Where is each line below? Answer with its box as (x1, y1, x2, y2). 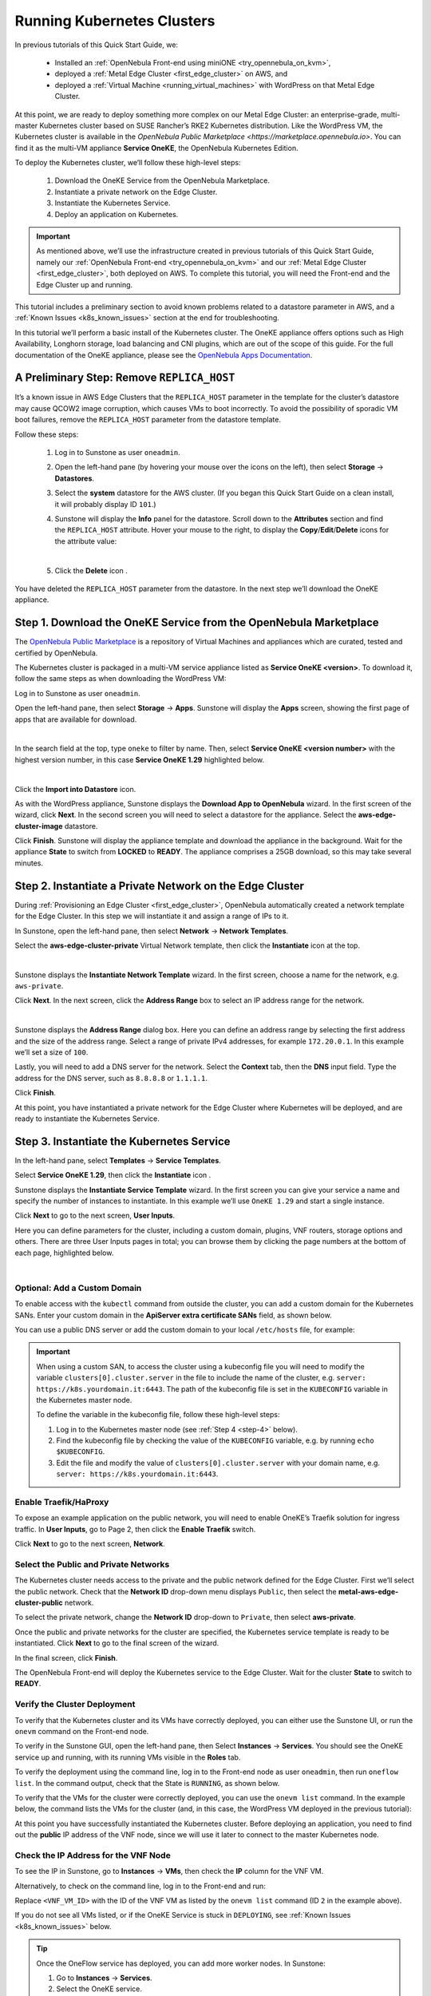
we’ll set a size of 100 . (14, 1048, 89, 1057)
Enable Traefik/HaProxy (14, 1497, 109, 1508)
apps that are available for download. (14, 715, 137, 724)
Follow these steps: (14, 430, 79, 439)
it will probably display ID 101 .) (54, 499, 156, 509)
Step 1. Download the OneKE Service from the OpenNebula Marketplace (14, 616, 379, 630)
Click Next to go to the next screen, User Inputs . (14, 1210, 176, 1221)
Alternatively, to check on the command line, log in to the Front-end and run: (14, 1881, 267, 1891)
